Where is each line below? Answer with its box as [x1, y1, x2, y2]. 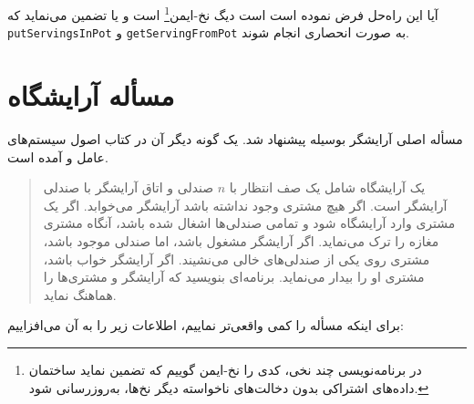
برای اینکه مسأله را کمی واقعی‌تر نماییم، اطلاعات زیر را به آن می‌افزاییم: [7, 316, 404, 335]
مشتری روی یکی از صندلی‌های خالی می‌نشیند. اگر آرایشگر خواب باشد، [43, 249, 430, 268]
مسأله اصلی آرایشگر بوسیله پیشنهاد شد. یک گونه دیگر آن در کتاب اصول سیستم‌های [7, 129, 463, 149]
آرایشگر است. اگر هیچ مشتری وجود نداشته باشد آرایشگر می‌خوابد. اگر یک [43, 195, 448, 214]
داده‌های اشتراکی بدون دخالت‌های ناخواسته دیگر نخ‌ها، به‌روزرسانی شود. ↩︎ [28, 378, 429, 397]
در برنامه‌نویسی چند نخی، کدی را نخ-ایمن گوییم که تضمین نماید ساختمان [28, 359, 422, 378]
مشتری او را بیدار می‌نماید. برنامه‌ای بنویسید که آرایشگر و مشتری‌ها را [43, 267, 425, 286]
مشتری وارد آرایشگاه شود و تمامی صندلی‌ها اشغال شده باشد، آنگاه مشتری [43, 213, 456, 233]
